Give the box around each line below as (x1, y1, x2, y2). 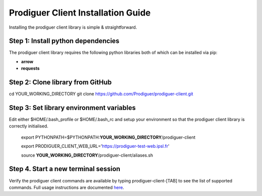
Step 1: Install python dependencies (9, 37, 120, 45)
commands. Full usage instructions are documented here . (9, 184, 124, 190)
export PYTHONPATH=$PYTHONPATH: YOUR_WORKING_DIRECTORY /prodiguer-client (21, 134, 196, 140)
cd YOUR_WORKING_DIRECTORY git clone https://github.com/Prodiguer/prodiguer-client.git (9, 91, 194, 97)
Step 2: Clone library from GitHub (9, 78, 112, 87)
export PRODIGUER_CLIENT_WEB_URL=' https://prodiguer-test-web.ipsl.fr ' (21, 143, 170, 149)
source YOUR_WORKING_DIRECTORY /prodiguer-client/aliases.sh (21, 152, 153, 158)
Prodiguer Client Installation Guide (9, 7, 151, 18)
